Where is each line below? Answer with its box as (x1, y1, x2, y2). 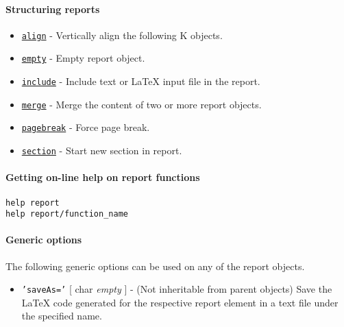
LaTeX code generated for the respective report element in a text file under (21, 295, 339, 309)
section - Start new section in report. (21, 143, 182, 158)
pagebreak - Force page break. (21, 120, 150, 134)
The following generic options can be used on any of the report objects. (5, 258, 305, 273)
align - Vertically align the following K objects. (21, 27, 223, 42)
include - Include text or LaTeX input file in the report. (21, 74, 260, 88)
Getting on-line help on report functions (5, 170, 200, 184)
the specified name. (21, 308, 102, 323)
